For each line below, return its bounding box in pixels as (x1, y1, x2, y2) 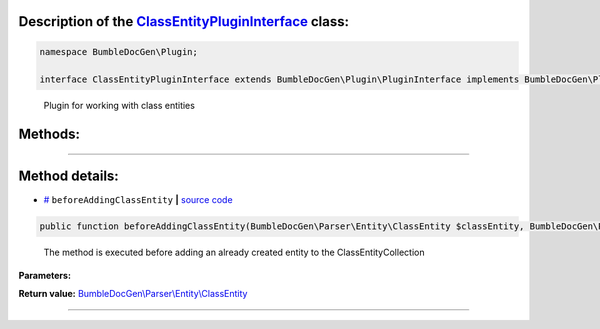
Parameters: (18, 269, 72, 281)
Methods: (18, 126, 80, 143)
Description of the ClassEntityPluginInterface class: (18, 13, 350, 30)
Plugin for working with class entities (43, 100, 195, 112)
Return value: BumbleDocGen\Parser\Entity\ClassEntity (18, 288, 248, 300)
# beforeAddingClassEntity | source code (43, 194, 234, 206)
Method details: (18, 168, 119, 185)
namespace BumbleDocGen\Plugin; (39, 46, 199, 57)
